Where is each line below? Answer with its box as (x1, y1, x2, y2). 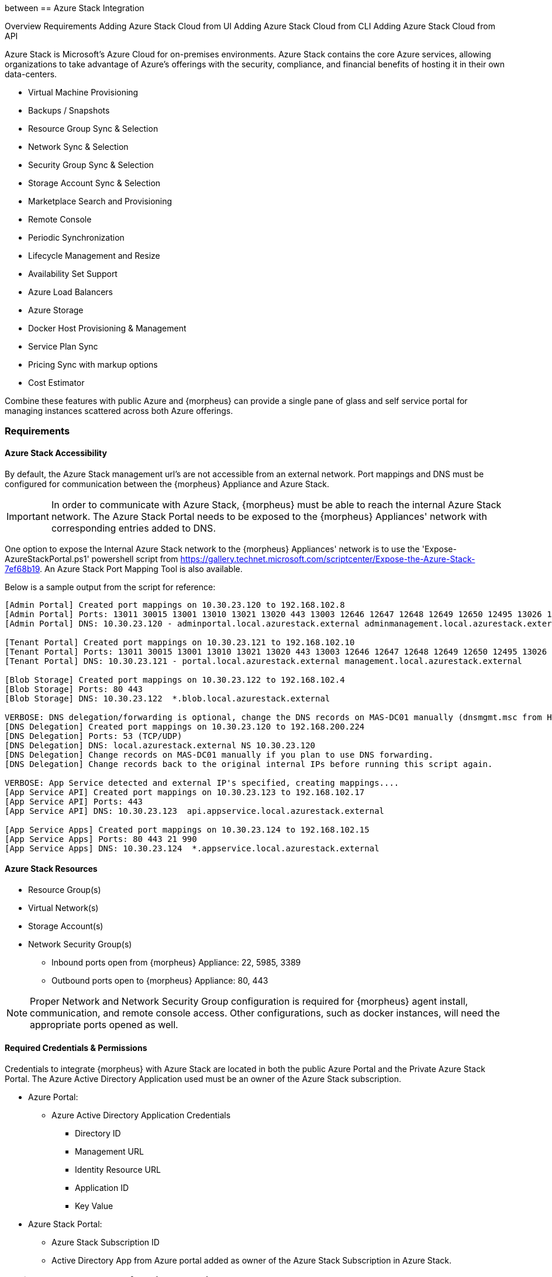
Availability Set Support (28, 269, 118, 279)
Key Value (75, 1201, 113, 1211)
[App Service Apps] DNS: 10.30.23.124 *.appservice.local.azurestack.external (5, 843, 379, 853)
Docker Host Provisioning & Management (28, 323, 187, 333)
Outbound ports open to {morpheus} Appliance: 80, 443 (51, 975, 268, 985)
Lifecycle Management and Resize (28, 251, 160, 261)
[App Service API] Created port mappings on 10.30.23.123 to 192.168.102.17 (5, 787, 365, 797)
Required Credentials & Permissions (5, 1043, 147, 1053)
